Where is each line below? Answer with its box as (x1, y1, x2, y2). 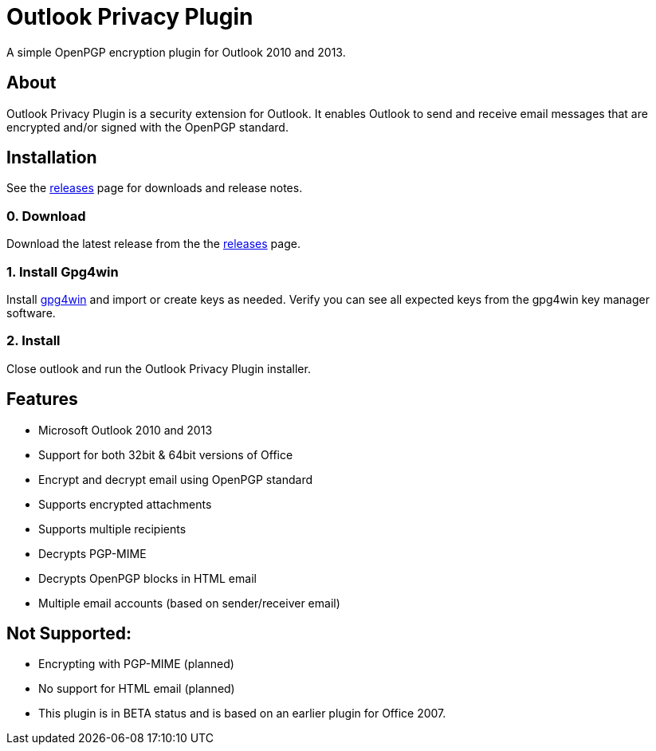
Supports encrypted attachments (38, 497, 212, 511)
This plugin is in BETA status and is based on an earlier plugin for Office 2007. (38, 706, 446, 721)
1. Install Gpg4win (6, 263, 119, 280)
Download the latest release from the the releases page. (6, 237, 301, 251)
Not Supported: (6, 623, 132, 643)
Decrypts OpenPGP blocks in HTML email (38, 571, 257, 585)
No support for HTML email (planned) (38, 682, 235, 696)
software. (6, 305, 56, 320)
